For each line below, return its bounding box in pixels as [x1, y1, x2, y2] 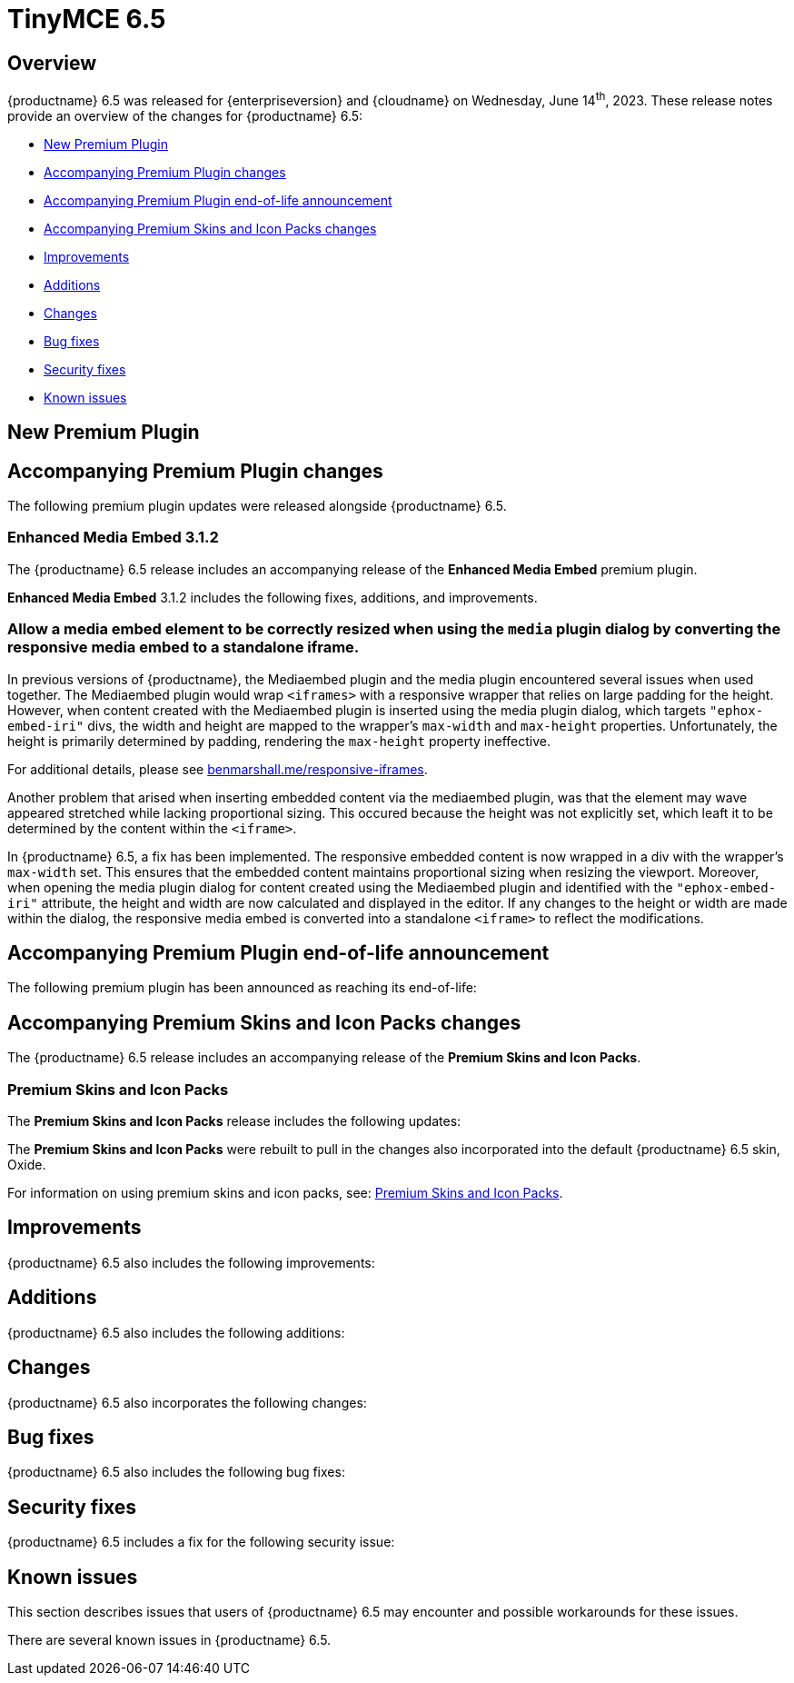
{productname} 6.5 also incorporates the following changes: [7, 1394, 367, 1410]
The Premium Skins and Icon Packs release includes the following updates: [7, 1113, 462, 1130]
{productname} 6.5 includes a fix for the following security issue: [7, 1534, 395, 1550]
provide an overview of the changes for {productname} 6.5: [7, 107, 363, 124]
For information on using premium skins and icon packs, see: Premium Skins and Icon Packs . [7, 1185, 563, 1201]
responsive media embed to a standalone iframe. [7, 638, 360, 657]
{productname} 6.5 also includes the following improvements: [7, 1254, 375, 1270]
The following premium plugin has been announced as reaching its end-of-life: [7, 980, 477, 996]
